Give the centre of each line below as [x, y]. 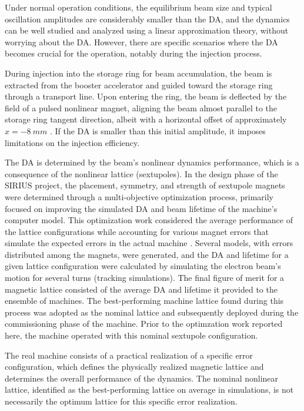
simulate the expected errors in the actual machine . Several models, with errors [149, 243]
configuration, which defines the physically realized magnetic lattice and [134, 367]
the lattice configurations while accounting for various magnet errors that [137, 231]
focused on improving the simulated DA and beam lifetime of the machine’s [141, 208]
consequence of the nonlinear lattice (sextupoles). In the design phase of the [141, 173]
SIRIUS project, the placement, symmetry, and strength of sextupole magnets [145, 185]
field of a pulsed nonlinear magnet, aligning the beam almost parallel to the [141, 107]
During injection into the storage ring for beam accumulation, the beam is [138, 73]
